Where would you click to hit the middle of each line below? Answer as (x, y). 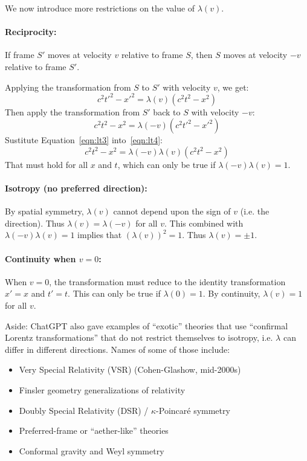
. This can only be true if (114, 293)
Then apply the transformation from (73, 111)
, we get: (233, 87)
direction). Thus (35, 223)
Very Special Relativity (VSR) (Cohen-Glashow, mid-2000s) (130, 369)
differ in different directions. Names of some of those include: (118, 349)
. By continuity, (231, 293)
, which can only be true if (166, 164)
